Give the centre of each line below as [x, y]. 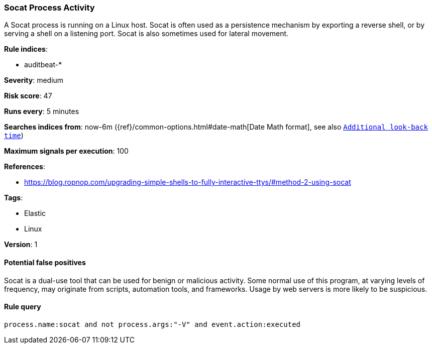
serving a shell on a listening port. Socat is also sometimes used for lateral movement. [146, 34]
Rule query [23, 307]
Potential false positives [45, 262]
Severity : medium [34, 80]
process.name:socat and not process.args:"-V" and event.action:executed [152, 324]
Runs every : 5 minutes [42, 111]
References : [25, 167]
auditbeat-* [43, 65]
